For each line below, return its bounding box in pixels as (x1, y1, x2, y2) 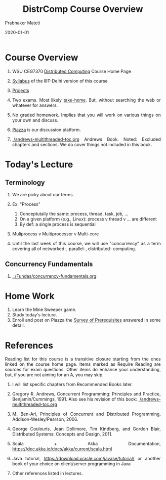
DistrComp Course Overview (22, 3, 143, 15)
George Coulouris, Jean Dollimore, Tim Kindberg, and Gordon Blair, (12, 426, 161, 432)
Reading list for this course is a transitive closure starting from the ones (5, 356, 161, 362)
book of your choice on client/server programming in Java (12, 461, 131, 467)
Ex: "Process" (12, 201, 41, 207)
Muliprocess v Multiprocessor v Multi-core (12, 231, 99, 237)
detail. (12, 322, 25, 328)
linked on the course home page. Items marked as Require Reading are (5, 361, 161, 367)
